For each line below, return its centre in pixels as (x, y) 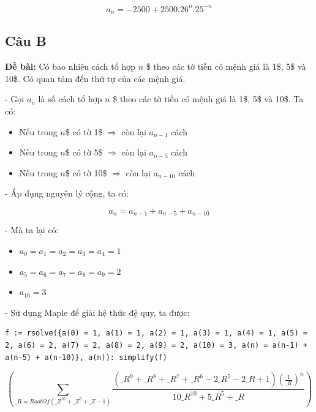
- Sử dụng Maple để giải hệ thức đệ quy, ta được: (97, 312)
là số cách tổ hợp (70, 99)
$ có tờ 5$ (84, 152)
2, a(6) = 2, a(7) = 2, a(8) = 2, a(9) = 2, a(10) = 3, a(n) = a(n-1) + (156, 345)
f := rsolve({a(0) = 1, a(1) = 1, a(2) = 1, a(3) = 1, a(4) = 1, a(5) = (156, 333)
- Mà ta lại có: (32, 230)
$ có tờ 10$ (86, 172)
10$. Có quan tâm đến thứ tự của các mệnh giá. (95, 78)
